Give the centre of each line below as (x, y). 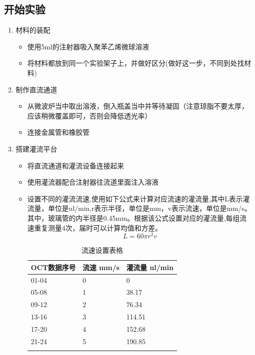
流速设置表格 (102, 250)
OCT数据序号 (53, 267)
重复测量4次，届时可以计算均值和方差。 (98, 227)
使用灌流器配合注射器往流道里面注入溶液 (93, 182)
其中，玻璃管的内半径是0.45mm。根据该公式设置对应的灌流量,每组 (133, 217)
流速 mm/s (101, 267)
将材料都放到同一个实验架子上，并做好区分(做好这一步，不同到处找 (136, 63)
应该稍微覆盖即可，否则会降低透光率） (90, 115)
